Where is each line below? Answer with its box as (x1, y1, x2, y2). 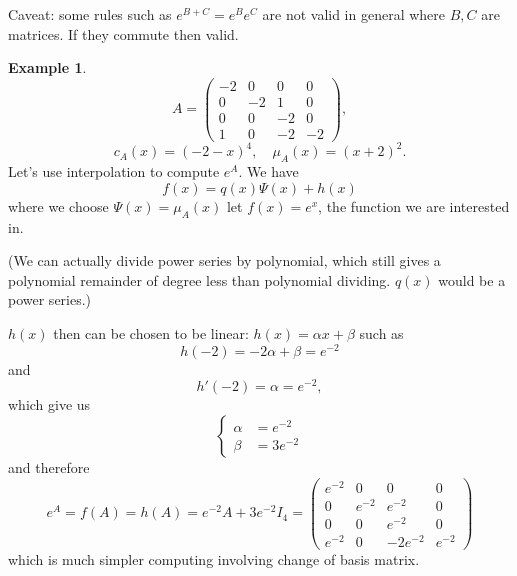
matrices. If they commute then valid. (8, 23, 239, 44)
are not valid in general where (262, 4, 446, 24)
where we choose (8, 195, 109, 216)
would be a (438, 269, 506, 290)
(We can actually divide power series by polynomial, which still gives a (8, 250, 441, 271)
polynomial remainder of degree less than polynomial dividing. (8, 269, 391, 290)
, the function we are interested (318, 195, 510, 216)
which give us (8, 394, 91, 415)
